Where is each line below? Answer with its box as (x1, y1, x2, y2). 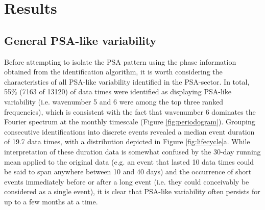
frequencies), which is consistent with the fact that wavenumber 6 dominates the (4, 106, 256, 117)
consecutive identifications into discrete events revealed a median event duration (4, 126, 255, 137)
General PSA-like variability (4, 32, 157, 48)
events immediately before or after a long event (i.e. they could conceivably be (4, 176, 249, 187)
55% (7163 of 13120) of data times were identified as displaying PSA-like (4, 86, 231, 97)
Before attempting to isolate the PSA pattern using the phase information (4, 56, 236, 67)
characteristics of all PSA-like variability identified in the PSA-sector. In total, (4, 76, 250, 87)
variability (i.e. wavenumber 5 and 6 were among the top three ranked (4, 96, 224, 107)
